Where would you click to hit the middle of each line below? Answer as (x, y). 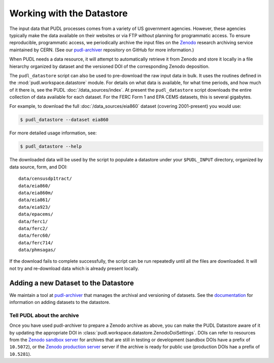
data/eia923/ (35, 207)
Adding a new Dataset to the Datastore (72, 283)
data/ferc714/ (36, 243)
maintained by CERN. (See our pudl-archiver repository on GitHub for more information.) (102, 50)
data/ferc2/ (33, 228)
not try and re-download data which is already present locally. (74, 268)
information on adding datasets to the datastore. (60, 302)
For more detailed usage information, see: (53, 133)
